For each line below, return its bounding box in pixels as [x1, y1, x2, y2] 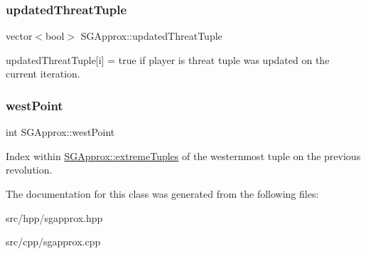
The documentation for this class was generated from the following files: [6, 186, 319, 201]
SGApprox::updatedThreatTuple [80, 28, 222, 43]
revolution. [6, 162, 53, 177]
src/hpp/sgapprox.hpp [6, 210, 103, 225]
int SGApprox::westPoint [6, 125, 115, 139]
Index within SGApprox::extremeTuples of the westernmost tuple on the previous [6, 148, 361, 163]
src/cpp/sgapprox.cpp [6, 234, 101, 249]
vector [6, 28, 33, 43]
